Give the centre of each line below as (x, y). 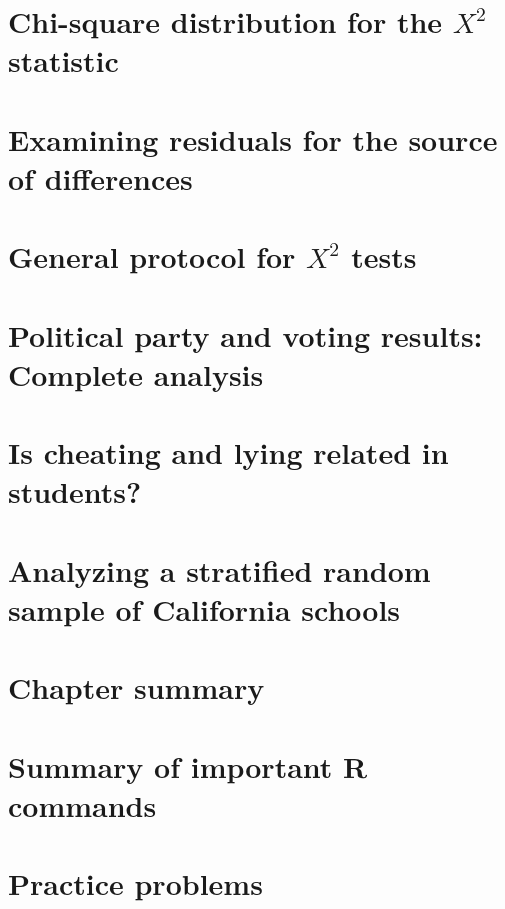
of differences (100, 177)
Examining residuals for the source (253, 138)
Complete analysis (136, 373)
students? (75, 491)
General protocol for (152, 256)
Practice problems (135, 883)
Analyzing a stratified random (219, 569)
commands (82, 804)
